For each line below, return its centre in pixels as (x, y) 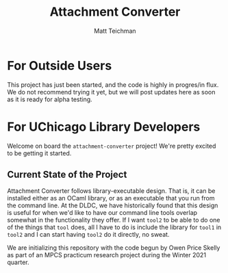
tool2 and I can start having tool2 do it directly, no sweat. (88, 235)
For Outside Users (60, 65)
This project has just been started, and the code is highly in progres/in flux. (113, 84)
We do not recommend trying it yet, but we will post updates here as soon (111, 92)
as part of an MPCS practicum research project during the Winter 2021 (107, 255)
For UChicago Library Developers (104, 127)
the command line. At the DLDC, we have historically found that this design (113, 205)
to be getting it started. (39, 153)
